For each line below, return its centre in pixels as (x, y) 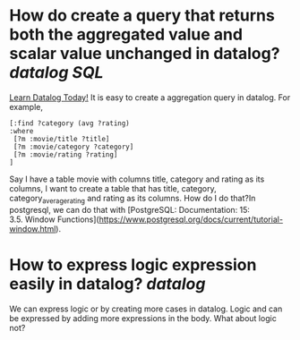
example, (26, 106)
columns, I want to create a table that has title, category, (113, 188)
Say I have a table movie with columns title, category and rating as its (137, 179)
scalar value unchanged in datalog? (145, 54)
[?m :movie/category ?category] (73, 147)
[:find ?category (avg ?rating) (69, 123)
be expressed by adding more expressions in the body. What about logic (143, 318)
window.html (33, 228)
